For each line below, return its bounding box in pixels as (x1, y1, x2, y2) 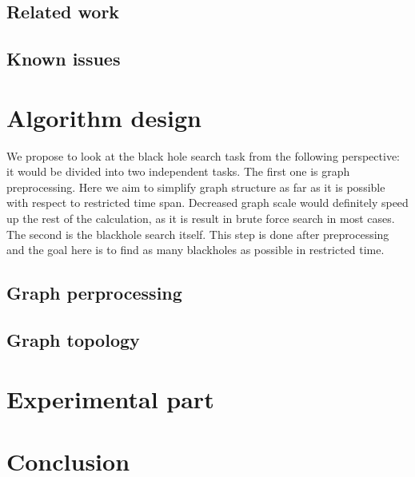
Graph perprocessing (6, 280, 182, 305)
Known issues (6, 46, 121, 71)
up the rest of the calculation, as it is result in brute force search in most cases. (6, 210, 395, 227)
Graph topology (6, 328, 140, 352)
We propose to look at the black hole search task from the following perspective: (6, 147, 400, 164)
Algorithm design (6, 101, 202, 133)
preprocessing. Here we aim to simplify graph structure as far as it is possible (6, 178, 385, 195)
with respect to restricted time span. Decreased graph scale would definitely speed (6, 194, 409, 211)
